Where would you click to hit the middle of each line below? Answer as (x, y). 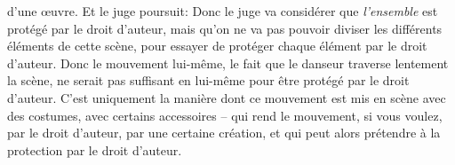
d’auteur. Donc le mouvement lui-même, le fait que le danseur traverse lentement (228, 63)
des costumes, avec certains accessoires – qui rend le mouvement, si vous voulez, (225, 115)
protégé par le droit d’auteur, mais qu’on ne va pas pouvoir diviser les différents (225, 28)
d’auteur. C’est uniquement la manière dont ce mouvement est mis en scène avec (227, 97)
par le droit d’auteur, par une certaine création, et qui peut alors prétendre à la (224, 133)
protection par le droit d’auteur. (95, 149)
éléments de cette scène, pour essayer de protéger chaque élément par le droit (217, 46)
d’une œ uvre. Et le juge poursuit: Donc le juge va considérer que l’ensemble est (223, 11)
